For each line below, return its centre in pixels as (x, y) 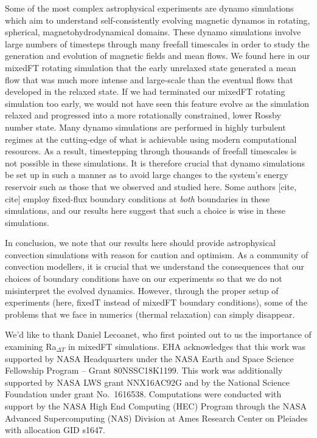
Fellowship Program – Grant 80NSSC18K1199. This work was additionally (144, 370)
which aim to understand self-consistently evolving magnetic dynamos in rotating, (158, 20)
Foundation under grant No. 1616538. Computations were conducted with (143, 394)
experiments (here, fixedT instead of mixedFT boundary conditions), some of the (156, 302)
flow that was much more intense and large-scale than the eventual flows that (149, 79)
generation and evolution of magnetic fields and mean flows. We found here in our (158, 56)
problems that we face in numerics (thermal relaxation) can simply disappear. (150, 314)
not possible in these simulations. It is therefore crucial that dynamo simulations (155, 163)
